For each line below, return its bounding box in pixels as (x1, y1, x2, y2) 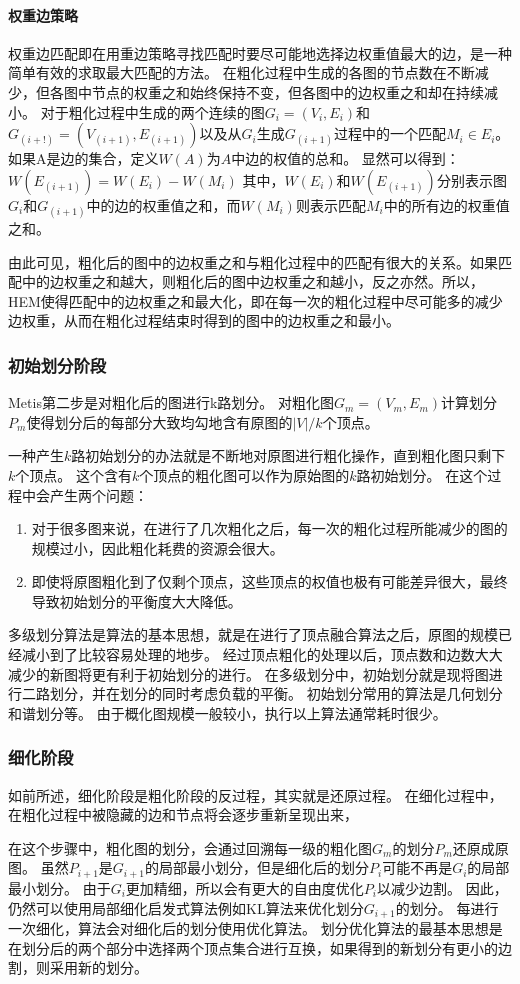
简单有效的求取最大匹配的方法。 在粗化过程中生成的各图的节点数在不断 (8, 62, 475, 83)
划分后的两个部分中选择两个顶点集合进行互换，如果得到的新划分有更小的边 (21, 937, 512, 958)
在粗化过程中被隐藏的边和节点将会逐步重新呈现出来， (8, 804, 358, 825)
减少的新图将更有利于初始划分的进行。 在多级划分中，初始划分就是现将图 (8, 663, 489, 684)
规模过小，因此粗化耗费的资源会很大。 (31, 537, 284, 558)
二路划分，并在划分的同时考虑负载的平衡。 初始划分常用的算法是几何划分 (21, 683, 503, 704)
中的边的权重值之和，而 (86, 194, 241, 215)
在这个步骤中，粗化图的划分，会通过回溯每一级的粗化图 (8, 837, 372, 858)
